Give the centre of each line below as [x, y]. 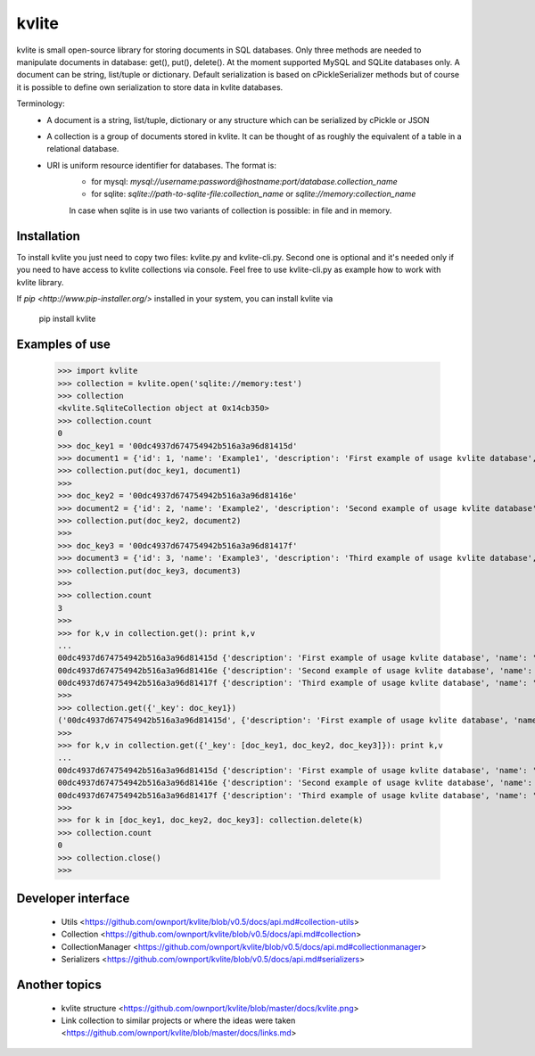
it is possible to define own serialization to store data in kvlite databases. [150, 87]
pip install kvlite [67, 319]
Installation [48, 236]
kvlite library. [40, 282]
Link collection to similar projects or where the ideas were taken [178, 1020]
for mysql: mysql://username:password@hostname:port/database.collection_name [244, 182]
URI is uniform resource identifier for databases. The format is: [161, 165]
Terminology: [41, 103]
